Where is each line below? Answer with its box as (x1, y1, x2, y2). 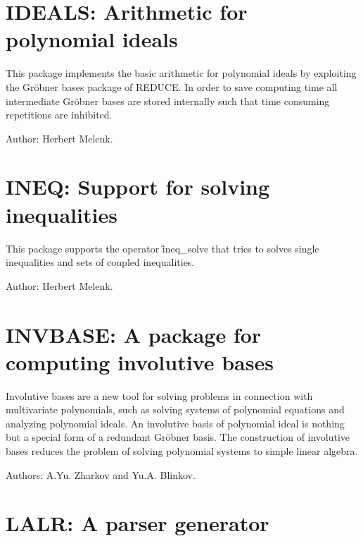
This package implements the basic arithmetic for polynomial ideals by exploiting (6, 66, 357, 80)
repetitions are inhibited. (6, 107, 113, 122)
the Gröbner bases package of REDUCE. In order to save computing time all (6, 79, 338, 94)
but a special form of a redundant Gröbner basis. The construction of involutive (6, 430, 350, 444)
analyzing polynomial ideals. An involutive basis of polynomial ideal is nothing (6, 415, 345, 430)
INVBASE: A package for (6, 320, 262, 348)
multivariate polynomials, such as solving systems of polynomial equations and (6, 402, 345, 417)
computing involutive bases (6, 347, 274, 376)
